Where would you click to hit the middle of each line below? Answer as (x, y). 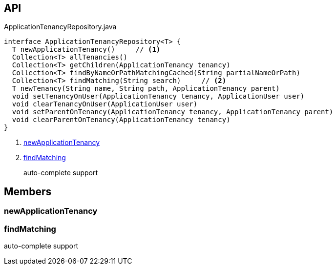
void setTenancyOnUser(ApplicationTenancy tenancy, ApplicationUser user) (158, 96)
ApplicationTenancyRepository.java (60, 27)
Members (28, 191)
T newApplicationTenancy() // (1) (86, 50)
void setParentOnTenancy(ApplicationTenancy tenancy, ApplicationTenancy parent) (173, 112)
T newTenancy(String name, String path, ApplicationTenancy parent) (146, 89)
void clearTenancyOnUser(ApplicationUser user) (105, 104)
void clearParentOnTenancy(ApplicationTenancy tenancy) (121, 120)
